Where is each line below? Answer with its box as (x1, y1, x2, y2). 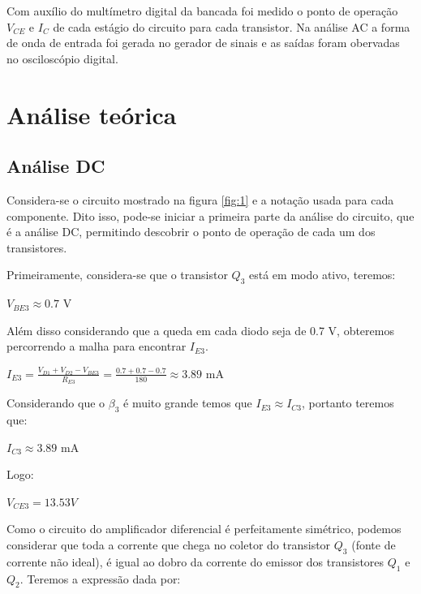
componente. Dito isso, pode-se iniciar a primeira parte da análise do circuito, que (6, 207, 415, 224)
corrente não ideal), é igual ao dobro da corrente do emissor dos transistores (6, 553, 384, 570)
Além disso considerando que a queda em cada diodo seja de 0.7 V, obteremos (6, 321, 394, 338)
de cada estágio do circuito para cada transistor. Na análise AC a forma (53, 18, 410, 35)
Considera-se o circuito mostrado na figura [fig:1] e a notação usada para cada (6, 191, 394, 208)
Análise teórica (6, 97, 177, 131)
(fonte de (351, 536, 396, 553)
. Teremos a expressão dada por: (19, 570, 181, 587)
